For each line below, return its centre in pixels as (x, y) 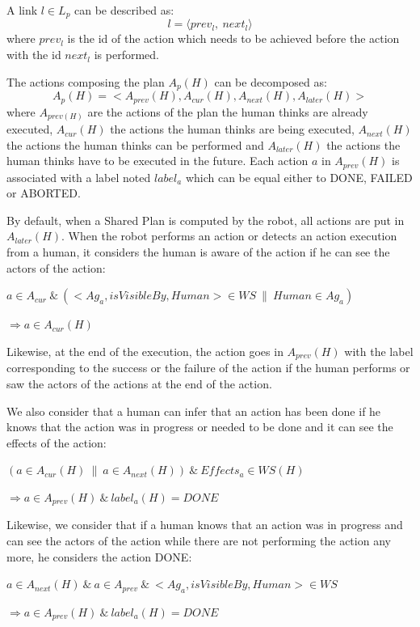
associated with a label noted (79, 177)
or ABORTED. (44, 193)
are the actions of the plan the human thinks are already (228, 111)
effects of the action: (57, 442)
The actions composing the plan (86, 81)
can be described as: (124, 10)
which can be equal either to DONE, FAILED (299, 177)
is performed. (127, 55)
